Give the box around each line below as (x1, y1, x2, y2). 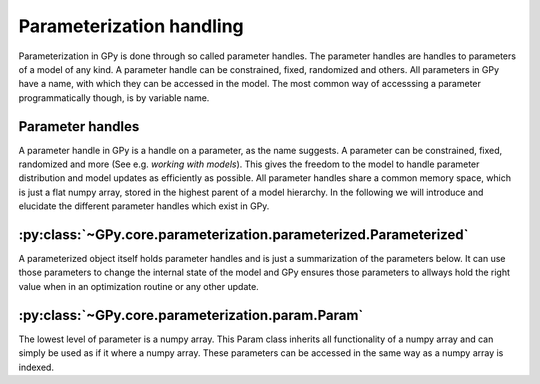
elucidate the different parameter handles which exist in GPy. (18, 200, 270, 212)
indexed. (18, 361, 55, 373)
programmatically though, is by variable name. (18, 91, 210, 104)
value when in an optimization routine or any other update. (18, 280, 259, 292)
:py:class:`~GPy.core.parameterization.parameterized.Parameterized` (18, 226, 469, 243)
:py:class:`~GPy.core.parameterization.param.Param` (18, 306, 364, 324)
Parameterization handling (18, 15, 244, 37)
